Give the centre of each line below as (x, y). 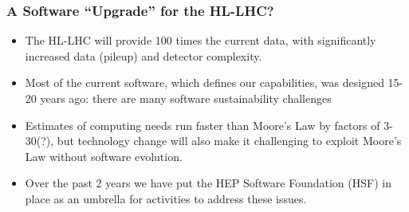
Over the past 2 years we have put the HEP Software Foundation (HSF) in (208, 183)
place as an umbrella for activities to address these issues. (166, 198)
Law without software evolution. (104, 156)
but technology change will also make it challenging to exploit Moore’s (229, 141)
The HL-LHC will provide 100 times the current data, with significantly (201, 40)
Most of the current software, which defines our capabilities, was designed (204, 82)
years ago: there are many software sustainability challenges (186, 98)
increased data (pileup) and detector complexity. (144, 55)
